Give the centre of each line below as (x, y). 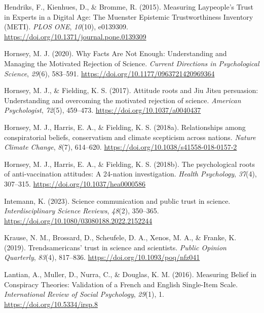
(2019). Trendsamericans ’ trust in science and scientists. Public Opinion (115, 247)
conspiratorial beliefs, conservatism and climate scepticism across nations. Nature (130, 137)
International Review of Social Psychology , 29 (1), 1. (84, 294)
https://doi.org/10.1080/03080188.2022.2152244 (78, 220)
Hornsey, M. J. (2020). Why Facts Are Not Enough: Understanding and (116, 53)
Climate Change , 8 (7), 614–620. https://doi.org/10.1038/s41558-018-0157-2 (121, 147)
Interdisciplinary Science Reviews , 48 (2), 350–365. (82, 211)
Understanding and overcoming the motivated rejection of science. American (123, 100)
